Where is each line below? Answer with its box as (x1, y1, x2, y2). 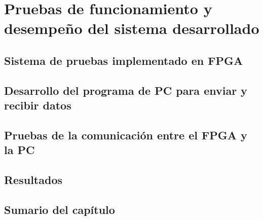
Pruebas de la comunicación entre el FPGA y (4, 127, 247, 142)
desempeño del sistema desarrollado (4, 18, 259, 39)
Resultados (4, 172, 62, 188)
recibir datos (4, 97, 71, 113)
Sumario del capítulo (4, 201, 115, 217)
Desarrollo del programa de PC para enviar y (4, 82, 247, 98)
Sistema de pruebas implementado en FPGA (4, 52, 243, 68)
